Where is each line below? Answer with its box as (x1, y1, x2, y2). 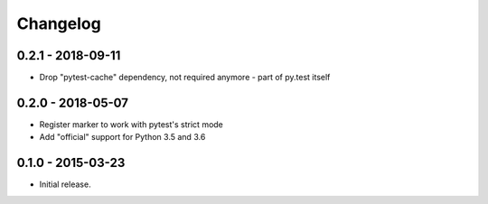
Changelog (16, 14, 101, 33)
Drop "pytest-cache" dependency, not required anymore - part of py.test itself (39, 72, 331, 83)
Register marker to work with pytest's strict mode (39, 118, 223, 130)
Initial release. (39, 179, 91, 190)
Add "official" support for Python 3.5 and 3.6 (39, 132, 206, 143)
